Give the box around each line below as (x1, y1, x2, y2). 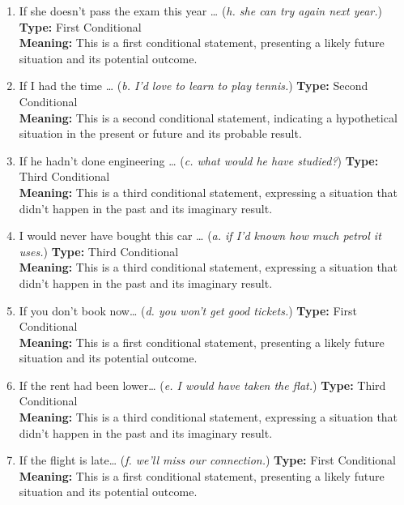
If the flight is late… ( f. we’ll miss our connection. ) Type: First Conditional (19, 452, 396, 469)
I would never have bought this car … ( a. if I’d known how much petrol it (19, 227, 381, 244)
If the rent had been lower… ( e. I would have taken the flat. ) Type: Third (19, 376, 386, 393)
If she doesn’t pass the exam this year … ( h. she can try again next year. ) (19, 2, 383, 19)
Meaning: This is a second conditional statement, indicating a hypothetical (19, 109, 398, 126)
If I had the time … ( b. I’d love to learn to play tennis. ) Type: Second (19, 77, 368, 94)
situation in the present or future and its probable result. (19, 125, 302, 142)
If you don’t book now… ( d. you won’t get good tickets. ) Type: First (19, 302, 357, 319)
